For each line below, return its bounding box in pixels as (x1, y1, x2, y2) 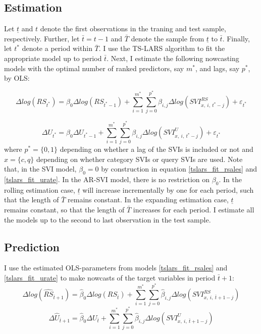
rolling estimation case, (4, 184, 75, 195)
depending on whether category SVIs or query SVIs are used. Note (36, 153, 243, 164)
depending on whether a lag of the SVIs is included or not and (60, 144, 253, 154)
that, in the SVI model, (4, 163, 77, 174)
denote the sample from (131, 33, 204, 43)
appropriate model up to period (4, 52, 102, 63)
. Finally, (222, 33, 250, 43)
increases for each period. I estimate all (133, 204, 254, 215)
